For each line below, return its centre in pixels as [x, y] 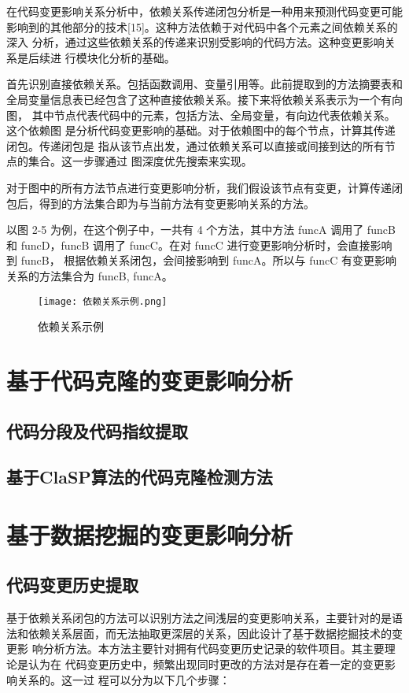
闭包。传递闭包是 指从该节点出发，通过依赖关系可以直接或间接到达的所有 [195, 145]
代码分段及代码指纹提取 [97, 430]
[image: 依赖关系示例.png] [103, 301]
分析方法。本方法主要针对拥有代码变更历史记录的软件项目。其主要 [214, 649]
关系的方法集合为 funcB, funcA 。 [90, 275]
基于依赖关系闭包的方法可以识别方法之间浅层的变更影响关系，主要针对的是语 [204, 618]
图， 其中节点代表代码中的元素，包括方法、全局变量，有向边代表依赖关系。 [201, 115]
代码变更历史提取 [72, 585]
